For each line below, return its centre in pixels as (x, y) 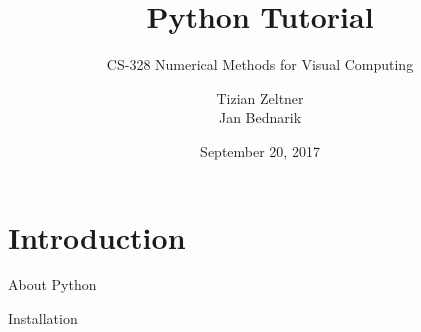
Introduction (97, 236)
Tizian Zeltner (260, 97)
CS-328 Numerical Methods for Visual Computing (260, 64)
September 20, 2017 (260, 150)
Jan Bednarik (260, 117)
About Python (52, 284)
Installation (43, 318)
